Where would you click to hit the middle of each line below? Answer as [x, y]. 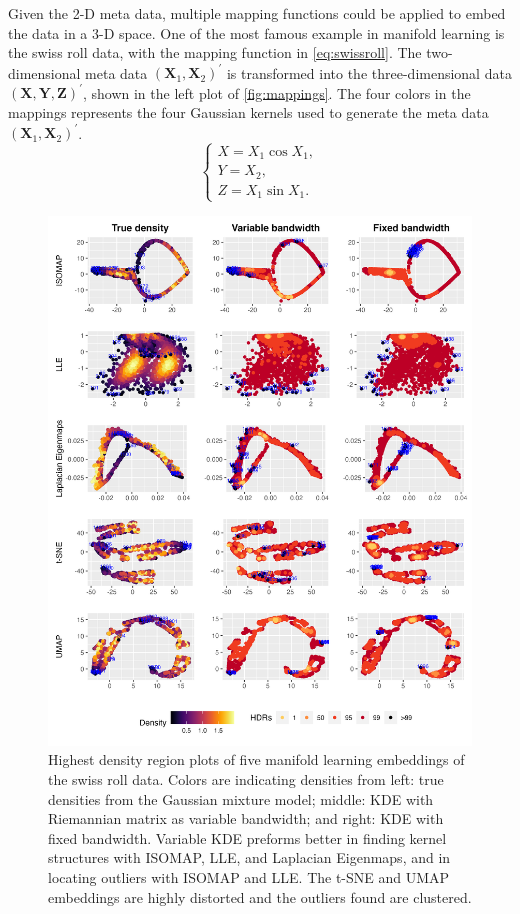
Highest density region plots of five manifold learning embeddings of [256, 759]
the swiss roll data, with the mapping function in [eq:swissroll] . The [215, 52]
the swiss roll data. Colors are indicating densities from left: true [246, 778]
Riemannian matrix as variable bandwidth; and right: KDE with [246, 818]
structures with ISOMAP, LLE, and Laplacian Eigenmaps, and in [249, 857]
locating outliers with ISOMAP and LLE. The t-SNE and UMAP [249, 876]
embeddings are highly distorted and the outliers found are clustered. [260, 896]
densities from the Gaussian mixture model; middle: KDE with [241, 798]
